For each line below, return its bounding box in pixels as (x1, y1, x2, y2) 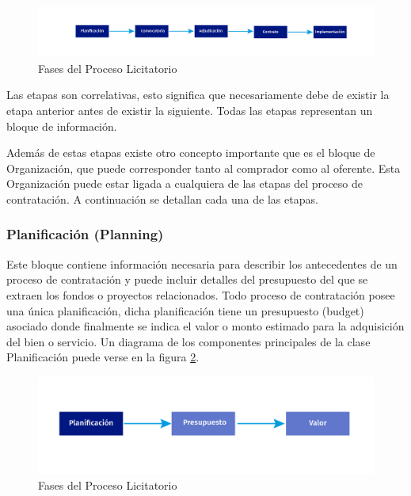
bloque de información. (6, 117, 117, 134)
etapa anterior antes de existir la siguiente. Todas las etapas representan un (6, 101, 373, 118)
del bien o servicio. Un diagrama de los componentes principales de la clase (6, 333, 371, 349)
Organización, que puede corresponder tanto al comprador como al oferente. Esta (6, 159, 401, 176)
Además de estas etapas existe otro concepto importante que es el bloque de (6, 144, 375, 161)
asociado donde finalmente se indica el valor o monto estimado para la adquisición (6, 318, 405, 334)
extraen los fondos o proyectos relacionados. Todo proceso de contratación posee (6, 286, 395, 303)
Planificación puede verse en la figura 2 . (6, 349, 200, 365)
